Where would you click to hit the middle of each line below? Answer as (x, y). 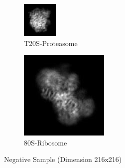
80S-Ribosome (46, 142)
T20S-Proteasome (51, 43)
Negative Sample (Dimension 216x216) (63, 159)
